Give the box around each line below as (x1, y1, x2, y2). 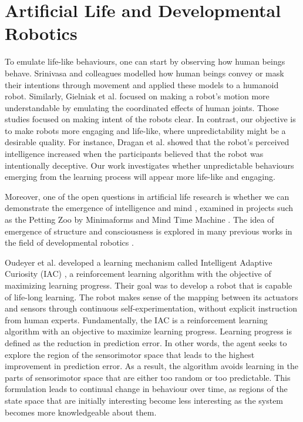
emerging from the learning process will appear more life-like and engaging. (5, 170, 275, 183)
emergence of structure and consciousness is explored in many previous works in (5, 225, 292, 237)
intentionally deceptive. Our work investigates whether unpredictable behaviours (5, 159, 294, 171)
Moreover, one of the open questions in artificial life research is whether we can (5, 190, 289, 202)
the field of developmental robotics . (5, 236, 134, 249)
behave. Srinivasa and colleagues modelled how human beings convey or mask (5, 66, 284, 79)
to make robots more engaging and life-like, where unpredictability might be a (5, 124, 286, 136)
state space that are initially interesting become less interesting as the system (5, 394, 284, 406)
